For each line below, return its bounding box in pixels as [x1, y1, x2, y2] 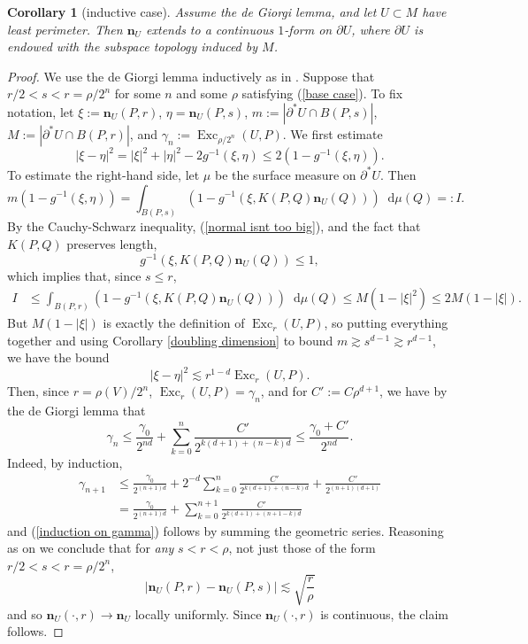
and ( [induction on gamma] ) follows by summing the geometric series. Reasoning [7, 521, 444, 539]
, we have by [379, 382, 448, 400]
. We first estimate [282, 124, 383, 143]
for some [114, 84, 161, 103]
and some [176, 84, 227, 103]
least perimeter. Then [7, 19, 123, 38]
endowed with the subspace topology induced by [7, 37, 258, 56]
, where [351, 19, 391, 38]
